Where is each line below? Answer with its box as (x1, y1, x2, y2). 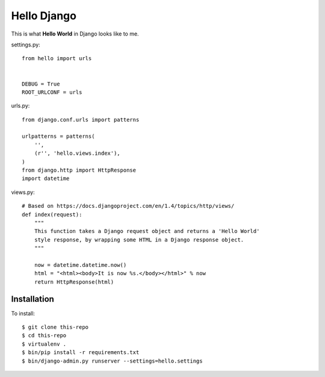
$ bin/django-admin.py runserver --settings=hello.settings (22, 357, 203, 364)
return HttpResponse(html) (34, 278, 114, 285)
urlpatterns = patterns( (22, 133, 95, 140)
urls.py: (11, 102, 30, 110)
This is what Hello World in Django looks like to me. (11, 30, 139, 37)
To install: (11, 310, 36, 317)
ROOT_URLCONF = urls (22, 89, 82, 96)
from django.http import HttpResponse (22, 167, 137, 174)
